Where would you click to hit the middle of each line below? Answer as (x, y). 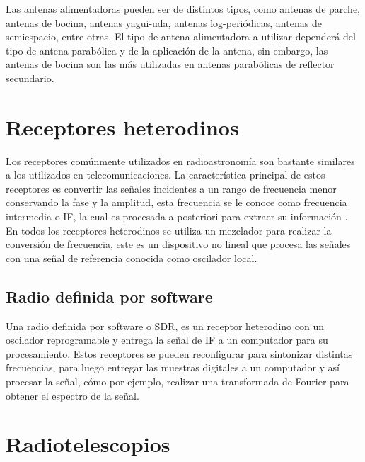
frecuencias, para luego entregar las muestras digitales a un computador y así (173, 367)
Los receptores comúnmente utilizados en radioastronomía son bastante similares (180, 160)
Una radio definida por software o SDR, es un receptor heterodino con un (165, 326)
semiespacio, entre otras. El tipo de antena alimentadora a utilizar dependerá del (181, 36)
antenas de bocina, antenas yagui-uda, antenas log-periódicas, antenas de (164, 22)
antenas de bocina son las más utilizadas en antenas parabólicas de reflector (170, 64)
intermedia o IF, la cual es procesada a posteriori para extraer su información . (177, 216)
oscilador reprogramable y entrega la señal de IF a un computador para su (167, 340)
